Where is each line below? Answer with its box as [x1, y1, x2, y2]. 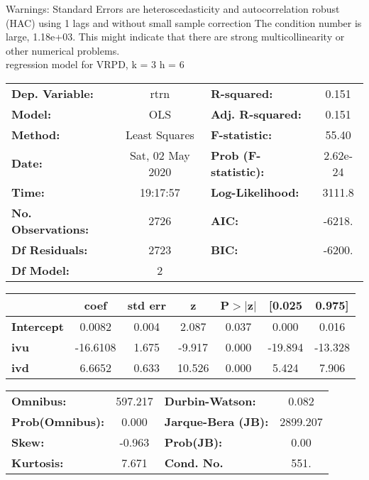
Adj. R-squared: [210, 105, 302, 122]
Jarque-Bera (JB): [164, 413, 269, 430]
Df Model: [11, 261, 70, 278]
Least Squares [125, 126, 194, 143]
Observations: [11, 220, 89, 237]
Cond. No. [164, 454, 224, 471]
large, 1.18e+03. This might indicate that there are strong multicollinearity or [6, 29, 345, 44]
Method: [11, 126, 60, 143]
